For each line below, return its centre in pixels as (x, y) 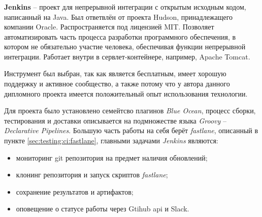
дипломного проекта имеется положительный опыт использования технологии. (126, 93)
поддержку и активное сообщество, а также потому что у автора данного (117, 84)
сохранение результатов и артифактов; (75, 191)
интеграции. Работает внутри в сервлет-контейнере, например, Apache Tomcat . (127, 56)
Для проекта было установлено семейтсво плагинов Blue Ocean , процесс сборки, (130, 111)
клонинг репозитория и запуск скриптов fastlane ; (92, 175)
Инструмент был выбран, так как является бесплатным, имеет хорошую (115, 73)
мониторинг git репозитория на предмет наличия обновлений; (112, 157)
